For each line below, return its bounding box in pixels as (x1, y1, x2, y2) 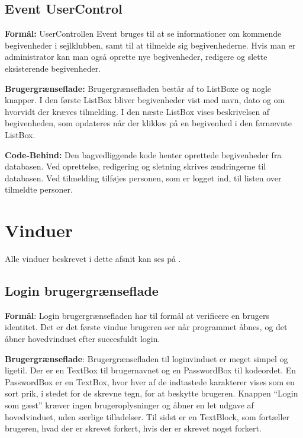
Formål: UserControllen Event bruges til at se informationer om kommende (5, 27, 282, 40)
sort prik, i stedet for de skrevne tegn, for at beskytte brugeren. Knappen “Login (5, 387, 298, 399)
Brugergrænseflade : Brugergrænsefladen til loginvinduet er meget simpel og (5, 352, 288, 365)
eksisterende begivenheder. (5, 62, 101, 74)
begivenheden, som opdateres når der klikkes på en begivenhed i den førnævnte (5, 117, 292, 129)
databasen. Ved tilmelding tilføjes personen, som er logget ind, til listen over (5, 171, 282, 184)
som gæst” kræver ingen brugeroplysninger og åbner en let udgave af (5, 399, 254, 411)
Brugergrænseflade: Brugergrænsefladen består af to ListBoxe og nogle (5, 82, 272, 94)
